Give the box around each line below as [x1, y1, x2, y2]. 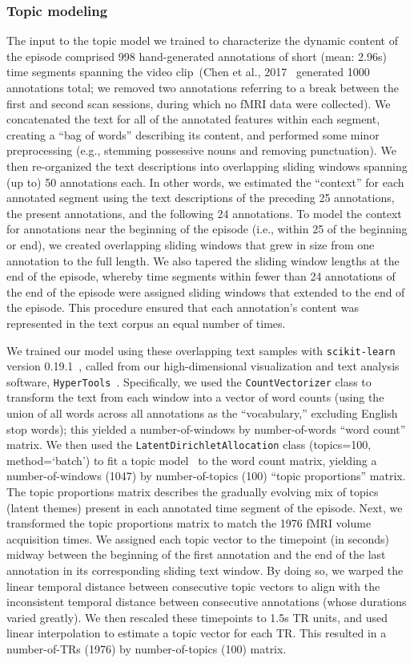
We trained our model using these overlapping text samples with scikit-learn [6, 342, 396, 358]
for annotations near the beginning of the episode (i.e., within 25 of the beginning [6, 220, 408, 237]
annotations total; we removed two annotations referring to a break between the [6, 79, 399, 95]
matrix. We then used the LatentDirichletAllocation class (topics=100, [6, 436, 372, 453]
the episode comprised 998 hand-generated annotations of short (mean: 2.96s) [6, 47, 387, 64]
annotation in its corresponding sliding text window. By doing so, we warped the [6, 562, 404, 578]
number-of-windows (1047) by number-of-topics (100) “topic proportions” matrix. [6, 467, 406, 484]
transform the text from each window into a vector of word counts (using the [6, 389, 384, 406]
